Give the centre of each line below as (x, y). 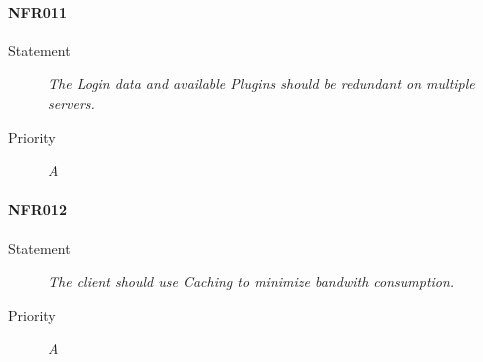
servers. (71, 102)
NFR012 (37, 209)
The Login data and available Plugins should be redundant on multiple (261, 83)
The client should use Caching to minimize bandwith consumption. (251, 281)
